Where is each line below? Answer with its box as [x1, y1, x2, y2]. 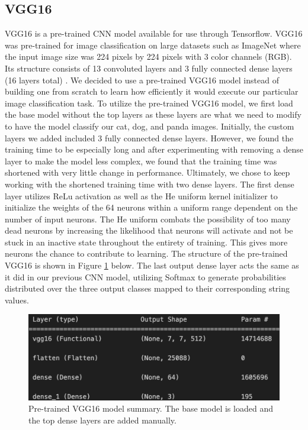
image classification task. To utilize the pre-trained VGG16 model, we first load [5, 96, 293, 109]
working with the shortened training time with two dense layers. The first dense [5, 177, 294, 190]
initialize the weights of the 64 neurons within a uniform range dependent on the [5, 201, 298, 214]
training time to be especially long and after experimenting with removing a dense [5, 143, 303, 156]
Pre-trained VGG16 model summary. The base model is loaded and [28, 402, 273, 415]
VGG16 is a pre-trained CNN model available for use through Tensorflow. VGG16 [5, 27, 303, 40]
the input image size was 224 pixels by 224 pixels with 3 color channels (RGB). [5, 50, 292, 63]
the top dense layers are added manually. [28, 413, 177, 426]
